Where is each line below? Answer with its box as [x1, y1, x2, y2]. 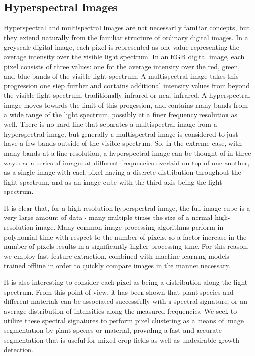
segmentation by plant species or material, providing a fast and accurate [4, 325, 222, 335]
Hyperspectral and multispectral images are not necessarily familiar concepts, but [4, 23, 250, 33]
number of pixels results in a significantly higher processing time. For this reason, [4, 241, 249, 251]
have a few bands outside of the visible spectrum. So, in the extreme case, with [4, 138, 242, 148]
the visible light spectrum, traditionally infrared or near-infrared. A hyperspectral [4, 90, 250, 100]
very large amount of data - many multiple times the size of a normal [4, 212, 213, 222]
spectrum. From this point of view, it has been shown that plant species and [4, 286, 234, 297]
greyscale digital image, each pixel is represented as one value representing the [4, 42, 239, 52]
